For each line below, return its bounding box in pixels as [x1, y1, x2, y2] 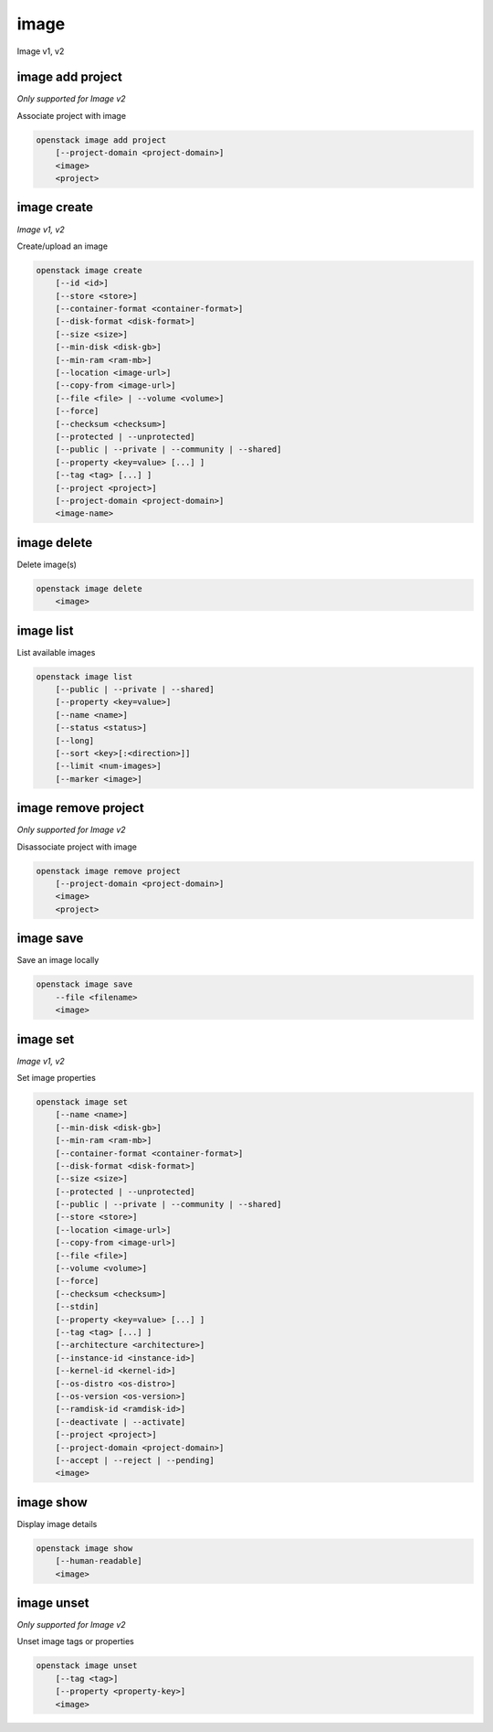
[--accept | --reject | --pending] [55, 1455, 215, 1465]
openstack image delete [36, 583, 143, 593]
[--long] [55, 735, 95, 745]
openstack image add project [36, 134, 167, 145]
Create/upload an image [16, 241, 109, 251]
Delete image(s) [16, 559, 78, 570]
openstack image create [36, 265, 143, 275]
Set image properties [16, 1072, 96, 1083]
